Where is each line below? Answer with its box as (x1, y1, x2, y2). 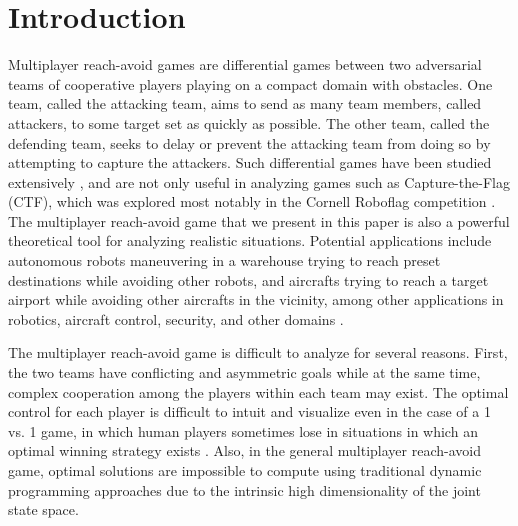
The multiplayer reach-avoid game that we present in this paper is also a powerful (8, 210, 510, 231)
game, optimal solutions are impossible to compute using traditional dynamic (8, 460, 482, 480)
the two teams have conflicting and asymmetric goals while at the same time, (8, 362, 481, 383)
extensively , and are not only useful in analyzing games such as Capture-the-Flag (8, 171, 510, 192)
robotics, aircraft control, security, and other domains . (8, 308, 344, 329)
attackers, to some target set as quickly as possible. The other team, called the (8, 112, 490, 133)
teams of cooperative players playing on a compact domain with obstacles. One (8, 73, 493, 94)
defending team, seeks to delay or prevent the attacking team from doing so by (8, 132, 491, 153)
